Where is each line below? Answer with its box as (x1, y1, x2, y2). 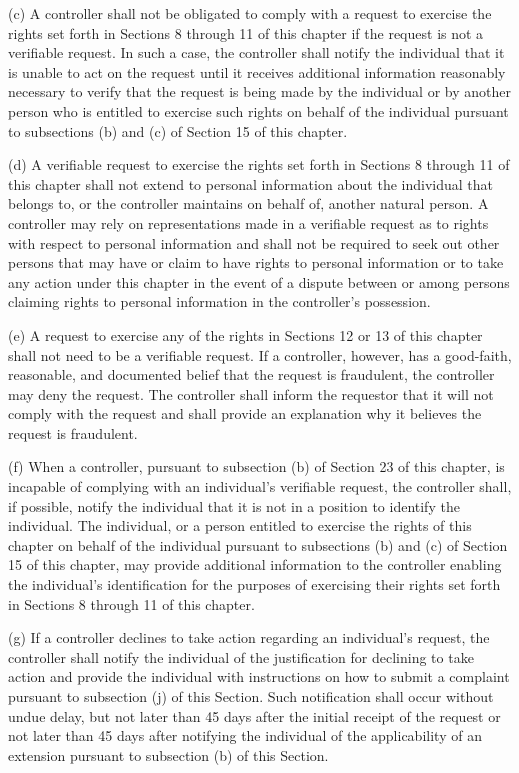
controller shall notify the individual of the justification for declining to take (8, 646, 474, 667)
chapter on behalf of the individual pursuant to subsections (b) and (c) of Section (8, 534, 508, 555)
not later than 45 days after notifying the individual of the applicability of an (8, 725, 482, 746)
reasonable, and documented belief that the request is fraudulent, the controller (8, 364, 495, 385)
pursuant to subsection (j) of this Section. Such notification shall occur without (8, 686, 494, 706)
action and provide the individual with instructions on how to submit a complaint (8, 666, 510, 687)
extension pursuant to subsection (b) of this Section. (8, 744, 329, 765)
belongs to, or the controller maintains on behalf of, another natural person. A (8, 193, 489, 214)
